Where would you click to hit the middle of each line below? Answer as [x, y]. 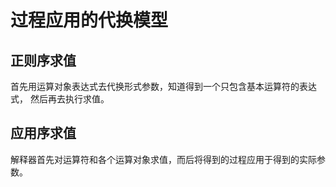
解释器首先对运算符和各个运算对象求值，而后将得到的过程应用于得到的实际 [163, 159]
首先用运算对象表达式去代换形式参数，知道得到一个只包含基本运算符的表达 [163, 86]
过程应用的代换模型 [89, 20]
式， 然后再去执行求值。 [60, 99]
